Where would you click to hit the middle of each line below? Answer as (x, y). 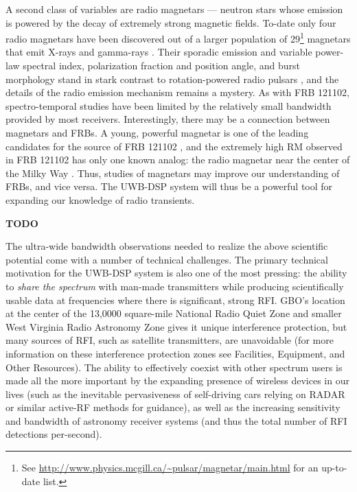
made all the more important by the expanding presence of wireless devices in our (177, 380)
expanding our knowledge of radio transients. (100, 199)
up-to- (334, 468)
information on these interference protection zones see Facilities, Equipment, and (175, 353)
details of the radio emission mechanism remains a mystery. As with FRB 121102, (177, 92)
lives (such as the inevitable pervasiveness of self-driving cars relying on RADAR (175, 394)
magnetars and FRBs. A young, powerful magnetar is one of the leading (157, 132)
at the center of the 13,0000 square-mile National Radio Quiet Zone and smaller (174, 313)
